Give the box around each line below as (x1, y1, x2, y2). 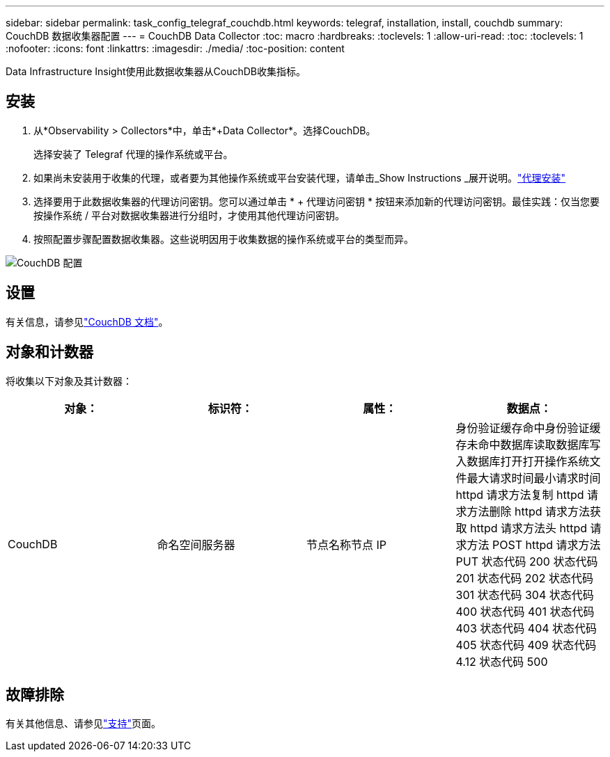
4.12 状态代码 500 (455, 654, 548, 669)
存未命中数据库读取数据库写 (455, 437, 601, 452)
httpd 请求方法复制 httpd (455, 487, 584, 502)
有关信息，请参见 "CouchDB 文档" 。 (6, 315, 169, 328)
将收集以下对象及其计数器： (6, 374, 132, 387)
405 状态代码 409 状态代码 (455, 637, 597, 652)
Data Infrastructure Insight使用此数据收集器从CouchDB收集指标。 (6, 65, 306, 77)
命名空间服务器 (157, 537, 235, 552)
